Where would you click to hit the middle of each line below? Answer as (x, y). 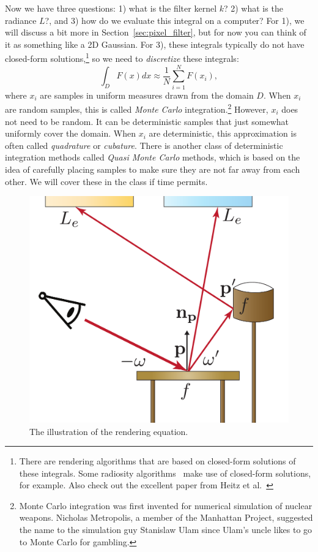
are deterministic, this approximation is (223, 133)
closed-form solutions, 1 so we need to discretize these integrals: (122, 58)
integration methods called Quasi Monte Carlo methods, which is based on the (153, 157)
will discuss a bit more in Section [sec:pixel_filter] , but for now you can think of (156, 32)
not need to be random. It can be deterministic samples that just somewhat (147, 121)
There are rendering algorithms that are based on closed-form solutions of (157, 461)
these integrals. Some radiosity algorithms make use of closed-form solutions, (165, 473)
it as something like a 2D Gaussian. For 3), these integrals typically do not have (155, 44)
